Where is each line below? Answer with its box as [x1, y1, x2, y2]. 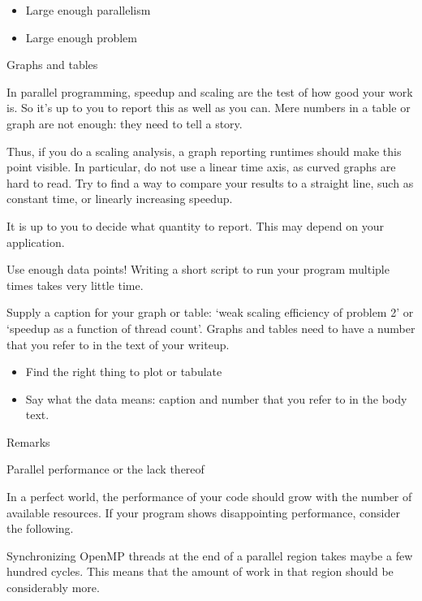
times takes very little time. [6, 276, 144, 293]
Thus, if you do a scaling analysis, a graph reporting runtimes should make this [6, 142, 402, 159]
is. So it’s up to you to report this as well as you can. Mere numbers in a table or [6, 99, 411, 116]
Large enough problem [25, 28, 137, 45]
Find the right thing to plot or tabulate [25, 363, 222, 380]
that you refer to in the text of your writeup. [6, 335, 230, 352]
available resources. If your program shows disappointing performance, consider [6, 504, 400, 521]
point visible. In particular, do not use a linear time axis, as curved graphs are [6, 158, 396, 175]
